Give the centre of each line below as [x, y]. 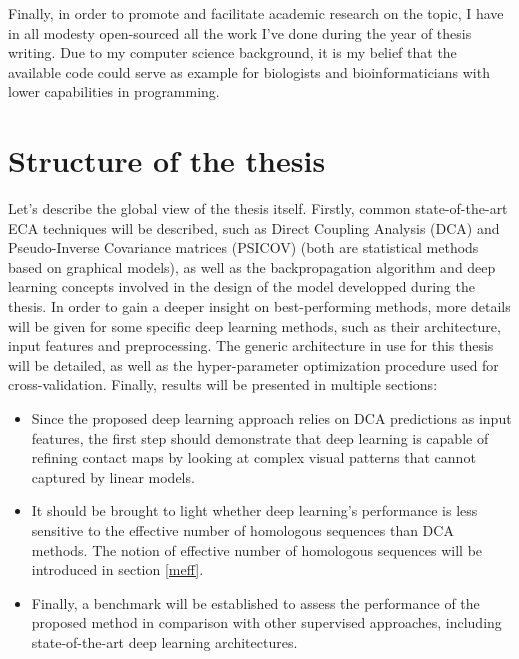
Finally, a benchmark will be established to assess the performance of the [255, 602]
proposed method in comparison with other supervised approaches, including [266, 622]
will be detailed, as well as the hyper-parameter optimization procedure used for [253, 364]
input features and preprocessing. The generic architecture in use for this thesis [251, 345]
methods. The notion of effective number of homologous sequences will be [257, 549]
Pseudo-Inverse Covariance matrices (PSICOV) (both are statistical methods [243, 247]
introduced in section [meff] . [117, 569]
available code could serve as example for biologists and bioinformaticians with [249, 71]
